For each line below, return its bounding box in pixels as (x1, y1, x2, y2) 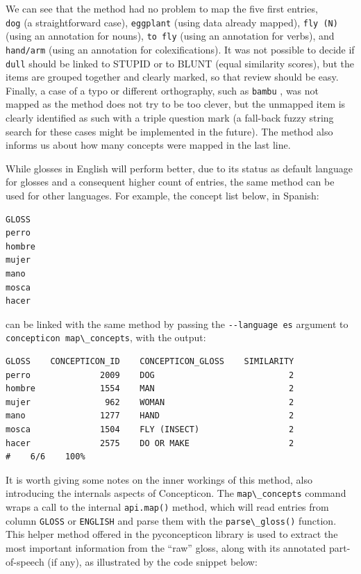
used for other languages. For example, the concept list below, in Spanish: (6, 188, 319, 203)
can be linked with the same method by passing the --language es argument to (6, 316, 349, 331)
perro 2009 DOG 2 (6, 370, 294, 380)
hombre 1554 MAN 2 (6, 384, 294, 394)
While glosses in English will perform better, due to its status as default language (6, 161, 353, 175)
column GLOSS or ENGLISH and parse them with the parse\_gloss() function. (6, 513, 337, 527)
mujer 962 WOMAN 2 (6, 397, 294, 407)
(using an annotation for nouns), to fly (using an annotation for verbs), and (6, 28, 335, 43)
